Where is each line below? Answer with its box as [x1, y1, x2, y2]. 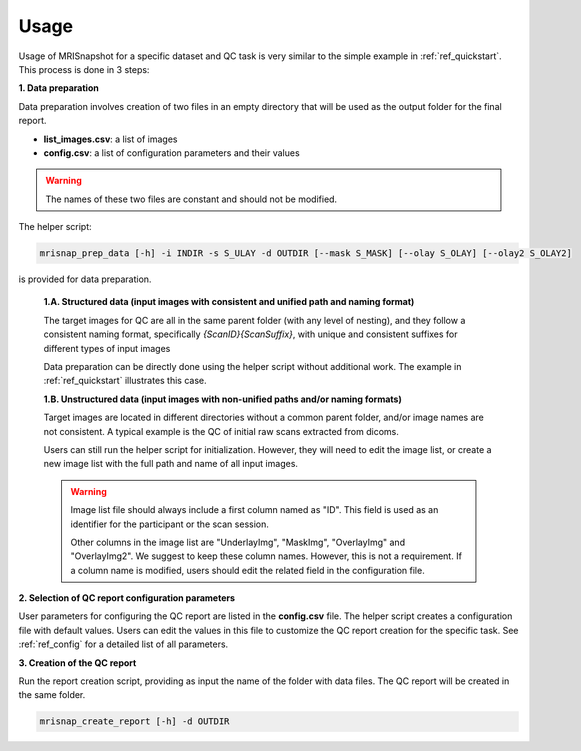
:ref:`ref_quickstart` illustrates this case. [43, 375, 207, 387]
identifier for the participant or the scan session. [70, 518, 269, 530]
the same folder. [18, 689, 86, 701]
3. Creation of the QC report [18, 656, 137, 669]
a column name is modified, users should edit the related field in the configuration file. [70, 564, 425, 576]
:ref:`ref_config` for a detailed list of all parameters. [18, 638, 229, 650]
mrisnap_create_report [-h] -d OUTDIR [39, 716, 230, 727]
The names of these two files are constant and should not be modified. [45, 193, 338, 205]
